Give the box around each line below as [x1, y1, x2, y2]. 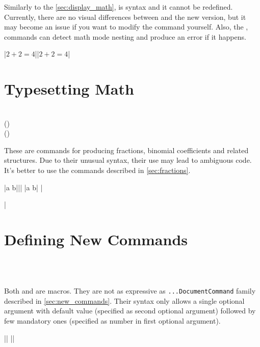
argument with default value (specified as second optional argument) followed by [4, 305, 256, 316]
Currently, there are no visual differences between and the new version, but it [4, 11, 246, 22]
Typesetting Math [4, 78, 134, 99]
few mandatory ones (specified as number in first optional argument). [4, 315, 221, 326]
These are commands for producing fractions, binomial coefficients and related [4, 144, 249, 155]
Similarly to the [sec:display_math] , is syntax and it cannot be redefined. [4, 2, 233, 12]
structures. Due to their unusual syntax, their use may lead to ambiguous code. [4, 155, 252, 165]
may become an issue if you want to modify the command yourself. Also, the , [4, 21, 248, 32]
